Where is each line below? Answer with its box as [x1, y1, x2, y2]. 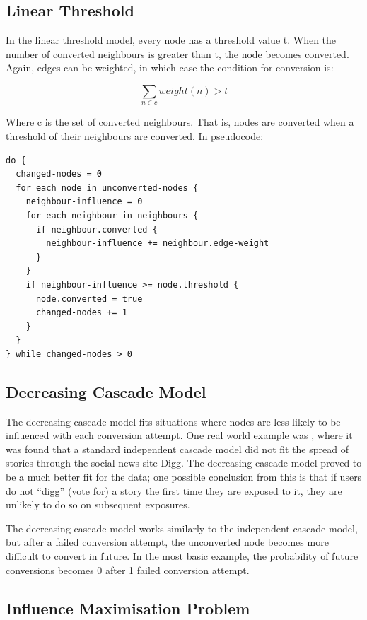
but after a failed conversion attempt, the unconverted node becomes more [6, 534, 329, 549]
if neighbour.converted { [35, 224, 158, 235]
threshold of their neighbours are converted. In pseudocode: [6, 128, 264, 143]
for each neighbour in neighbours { [25, 210, 199, 221]
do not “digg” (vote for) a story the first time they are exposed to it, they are [6, 483, 342, 498]
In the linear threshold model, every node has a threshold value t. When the [6, 33, 337, 47]
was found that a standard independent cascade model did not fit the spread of [6, 441, 349, 456]
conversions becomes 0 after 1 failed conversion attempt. [6, 562, 250, 577]
